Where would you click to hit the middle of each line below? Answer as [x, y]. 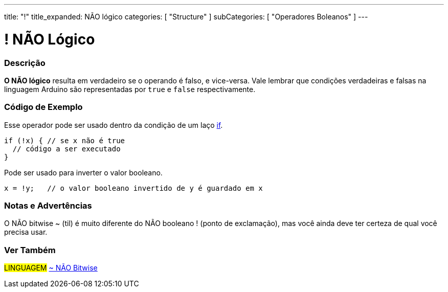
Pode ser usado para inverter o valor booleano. [83, 172]
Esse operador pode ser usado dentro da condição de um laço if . [114, 125]
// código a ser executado [66, 149]
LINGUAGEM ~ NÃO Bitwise [51, 268]
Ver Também [30, 250]
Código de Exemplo [43, 107]
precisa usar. [26, 232]
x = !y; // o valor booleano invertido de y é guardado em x [133, 188]
